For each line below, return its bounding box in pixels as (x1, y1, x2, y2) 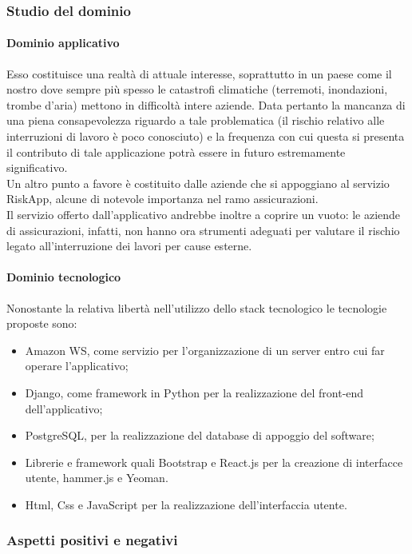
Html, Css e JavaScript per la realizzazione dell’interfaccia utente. (25, 496, 347, 512)
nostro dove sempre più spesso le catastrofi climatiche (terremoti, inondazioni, (6, 81, 388, 98)
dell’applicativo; (25, 400, 103, 416)
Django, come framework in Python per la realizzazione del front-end (25, 384, 364, 401)
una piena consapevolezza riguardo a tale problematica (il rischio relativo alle (6, 112, 385, 129)
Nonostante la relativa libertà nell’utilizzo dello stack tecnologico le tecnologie (6, 299, 387, 316)
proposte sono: (6, 315, 77, 332)
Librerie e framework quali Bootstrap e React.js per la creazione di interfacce (25, 453, 403, 470)
